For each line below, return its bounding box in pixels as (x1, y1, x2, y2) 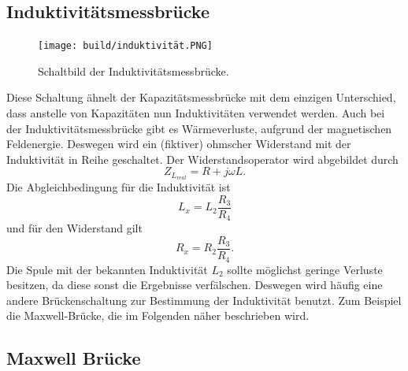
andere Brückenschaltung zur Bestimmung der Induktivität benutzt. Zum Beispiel (6, 291, 402, 308)
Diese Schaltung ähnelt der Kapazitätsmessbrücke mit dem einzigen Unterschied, (6, 89, 396, 106)
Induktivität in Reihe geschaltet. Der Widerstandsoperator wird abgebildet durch (6, 150, 399, 167)
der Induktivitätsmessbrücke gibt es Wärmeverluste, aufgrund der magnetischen (6, 120, 392, 136)
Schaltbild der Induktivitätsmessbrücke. (38, 62, 229, 79)
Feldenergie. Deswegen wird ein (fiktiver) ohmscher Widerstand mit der (6, 135, 351, 152)
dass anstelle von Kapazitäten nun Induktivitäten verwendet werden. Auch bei (6, 105, 385, 121)
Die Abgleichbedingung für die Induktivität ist (6, 179, 231, 195)
